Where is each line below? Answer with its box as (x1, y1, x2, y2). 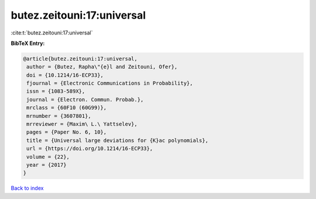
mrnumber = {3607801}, (26, 113, 92, 119)
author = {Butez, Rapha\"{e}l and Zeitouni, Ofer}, (26, 64, 178, 70)
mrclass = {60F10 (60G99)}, (26, 104, 107, 111)
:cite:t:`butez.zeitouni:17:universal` (11, 29, 93, 36)
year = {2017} (26, 162, 67, 168)
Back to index (11, 184, 44, 192)
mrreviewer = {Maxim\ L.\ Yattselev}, (26, 121, 138, 128)
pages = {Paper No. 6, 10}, (26, 129, 107, 135)
